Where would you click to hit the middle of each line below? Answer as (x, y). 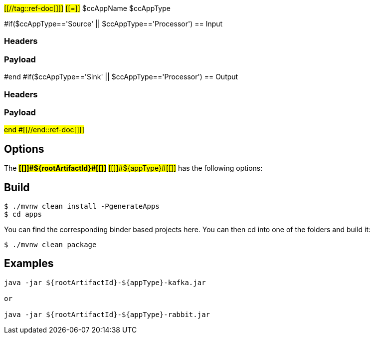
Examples (29, 264)
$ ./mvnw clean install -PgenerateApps (82, 206)
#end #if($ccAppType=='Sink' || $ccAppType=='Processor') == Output (121, 77)
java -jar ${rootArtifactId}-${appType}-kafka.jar (105, 282)
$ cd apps (23, 214)
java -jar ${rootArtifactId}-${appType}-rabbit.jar (107, 314)
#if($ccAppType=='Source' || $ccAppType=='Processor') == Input (113, 24)
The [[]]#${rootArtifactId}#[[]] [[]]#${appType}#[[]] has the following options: (133, 168)
